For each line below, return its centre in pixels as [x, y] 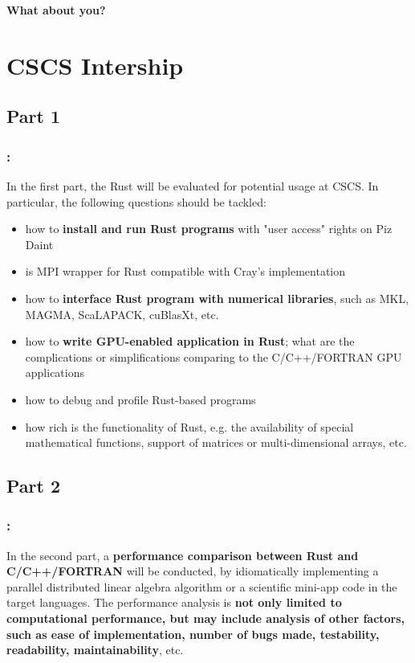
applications [55, 372]
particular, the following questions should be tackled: [136, 201]
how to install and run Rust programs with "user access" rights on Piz [209, 229]
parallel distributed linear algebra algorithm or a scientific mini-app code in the [202, 586]
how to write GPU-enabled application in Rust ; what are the [190, 341]
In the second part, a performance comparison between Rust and [183, 555]
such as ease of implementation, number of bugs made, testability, [193, 634]
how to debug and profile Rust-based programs [140, 399]
